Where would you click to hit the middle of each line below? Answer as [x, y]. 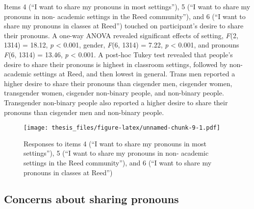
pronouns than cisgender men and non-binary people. [84, 112]
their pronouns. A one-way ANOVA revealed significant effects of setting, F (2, [121, 35]
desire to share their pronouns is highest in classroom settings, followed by [116, 64]
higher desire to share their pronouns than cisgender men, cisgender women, [118, 83]
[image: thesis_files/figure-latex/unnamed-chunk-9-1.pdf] [122, 128]
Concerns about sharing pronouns [91, 198]
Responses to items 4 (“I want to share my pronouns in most [115, 143]
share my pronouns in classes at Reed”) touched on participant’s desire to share [124, 26]
